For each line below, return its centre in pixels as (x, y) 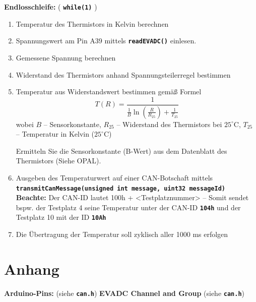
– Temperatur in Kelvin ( (55, 134)
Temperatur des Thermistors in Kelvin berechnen (92, 23)
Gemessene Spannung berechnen (66, 57)
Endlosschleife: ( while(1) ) (51, 7)
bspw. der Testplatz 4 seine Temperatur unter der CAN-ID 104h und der (128, 207)
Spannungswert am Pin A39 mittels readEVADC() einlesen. (106, 41)
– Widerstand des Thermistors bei (169, 124)
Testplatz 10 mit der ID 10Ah (61, 217)
